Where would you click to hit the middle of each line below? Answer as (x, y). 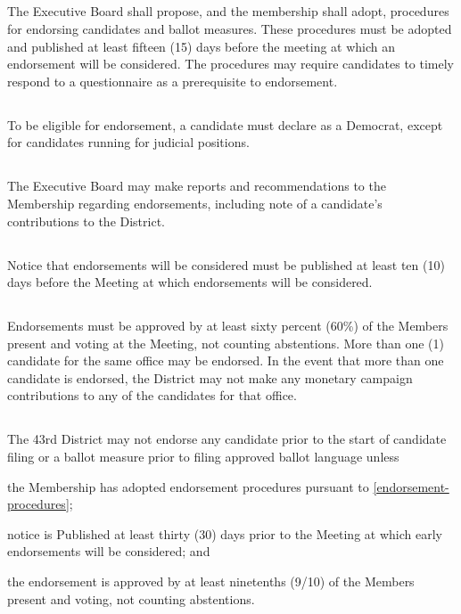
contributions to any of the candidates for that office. (152, 395)
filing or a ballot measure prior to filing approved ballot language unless (203, 457)
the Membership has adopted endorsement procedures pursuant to (188, 486)
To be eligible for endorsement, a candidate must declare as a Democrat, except (225, 124)
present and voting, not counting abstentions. (131, 598)
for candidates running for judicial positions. (128, 142)
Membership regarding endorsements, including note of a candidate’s (195, 203)
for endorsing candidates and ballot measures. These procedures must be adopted (230, 28)
